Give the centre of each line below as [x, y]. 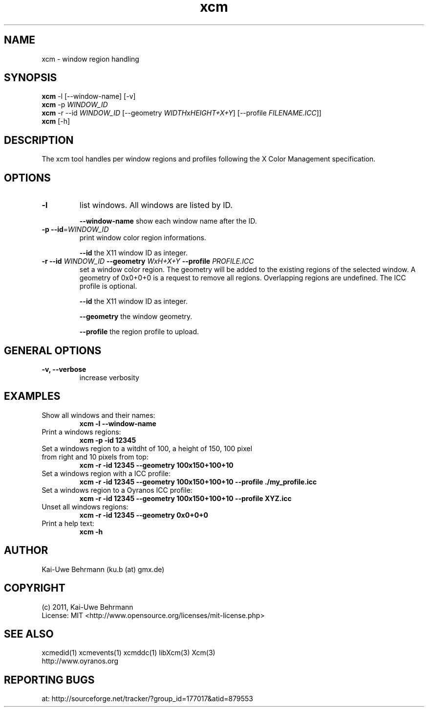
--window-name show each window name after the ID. [168, 221]
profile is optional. [108, 286]
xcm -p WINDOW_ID [75, 105]
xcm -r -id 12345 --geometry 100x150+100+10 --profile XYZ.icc [185, 498]
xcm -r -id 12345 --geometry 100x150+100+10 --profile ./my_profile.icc [198, 482]
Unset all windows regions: [85, 506]
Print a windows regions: [81, 432]
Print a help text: [68, 523]
